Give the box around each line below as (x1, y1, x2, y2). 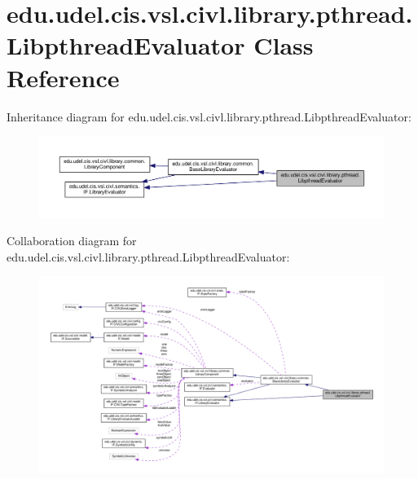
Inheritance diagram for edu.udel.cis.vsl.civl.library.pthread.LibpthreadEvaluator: (7, 108, 411, 125)
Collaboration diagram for (7, 232, 137, 249)
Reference (7, 60, 120, 94)
